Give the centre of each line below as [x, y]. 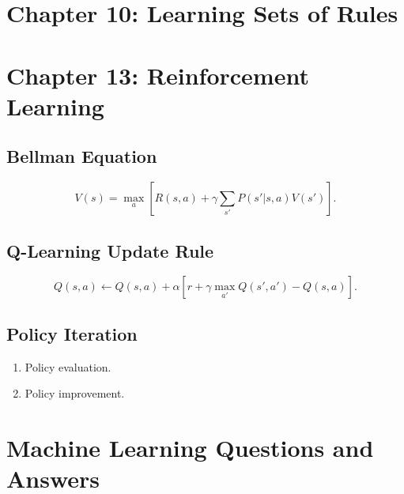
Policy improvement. [75, 393]
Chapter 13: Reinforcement [158, 75]
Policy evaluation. [68, 366]
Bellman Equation [82, 156]
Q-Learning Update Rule [110, 250]
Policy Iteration [72, 333]
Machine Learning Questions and [190, 447]
